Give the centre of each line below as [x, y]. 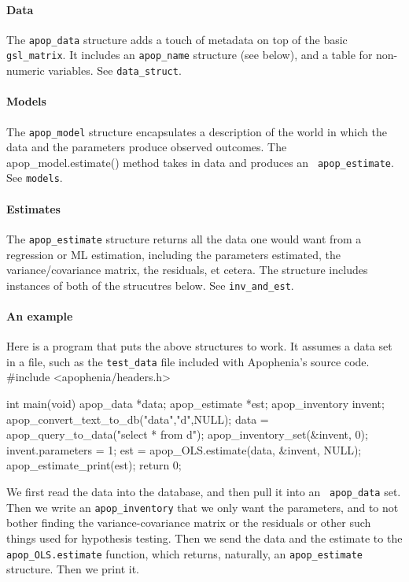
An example [40, 316]
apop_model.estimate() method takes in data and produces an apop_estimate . [200, 162]
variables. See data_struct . [115, 70]
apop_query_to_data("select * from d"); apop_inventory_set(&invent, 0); [187, 434]
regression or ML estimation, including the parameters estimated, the [174, 254]
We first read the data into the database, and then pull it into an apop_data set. [204, 492]
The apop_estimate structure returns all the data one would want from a [184, 238]
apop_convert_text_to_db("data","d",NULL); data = [138, 419]
